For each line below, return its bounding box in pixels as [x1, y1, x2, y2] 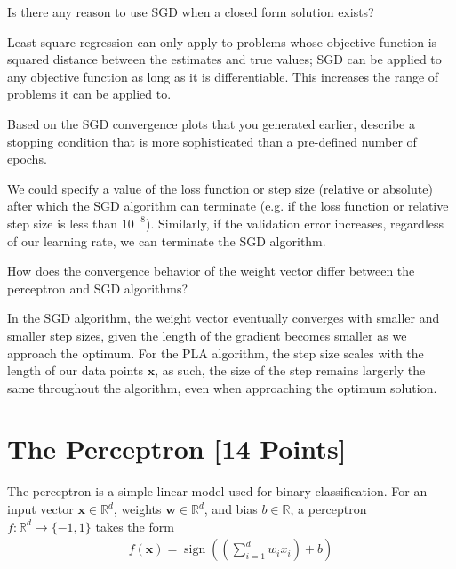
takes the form [95, 517, 174, 535]
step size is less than [7, 213, 118, 232]
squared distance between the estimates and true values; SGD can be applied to [7, 50, 442, 68]
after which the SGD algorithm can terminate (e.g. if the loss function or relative [7, 196, 449, 215]
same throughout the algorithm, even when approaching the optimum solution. [7, 378, 437, 397]
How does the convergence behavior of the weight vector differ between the [7, 261, 415, 280]
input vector [7, 500, 74, 517]
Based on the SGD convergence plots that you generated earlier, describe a [7, 114, 415, 132]
